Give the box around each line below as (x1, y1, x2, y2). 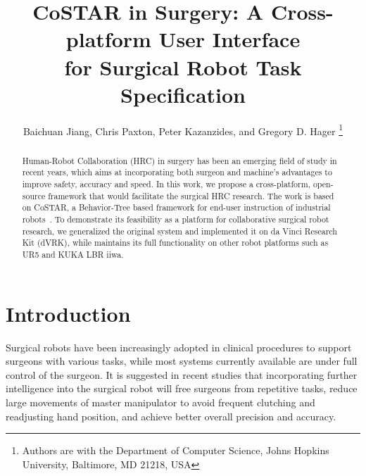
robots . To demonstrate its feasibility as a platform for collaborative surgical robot (22, 213, 329, 225)
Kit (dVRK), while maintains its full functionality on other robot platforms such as (22, 237, 329, 249)
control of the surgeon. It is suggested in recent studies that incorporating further (6, 367, 358, 382)
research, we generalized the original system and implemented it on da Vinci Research (22, 225, 337, 237)
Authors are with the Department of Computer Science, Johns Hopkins (22, 443, 329, 458)
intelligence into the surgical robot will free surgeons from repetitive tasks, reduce (6, 381, 358, 396)
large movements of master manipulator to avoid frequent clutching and (6, 394, 315, 409)
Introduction (6, 299, 131, 327)
